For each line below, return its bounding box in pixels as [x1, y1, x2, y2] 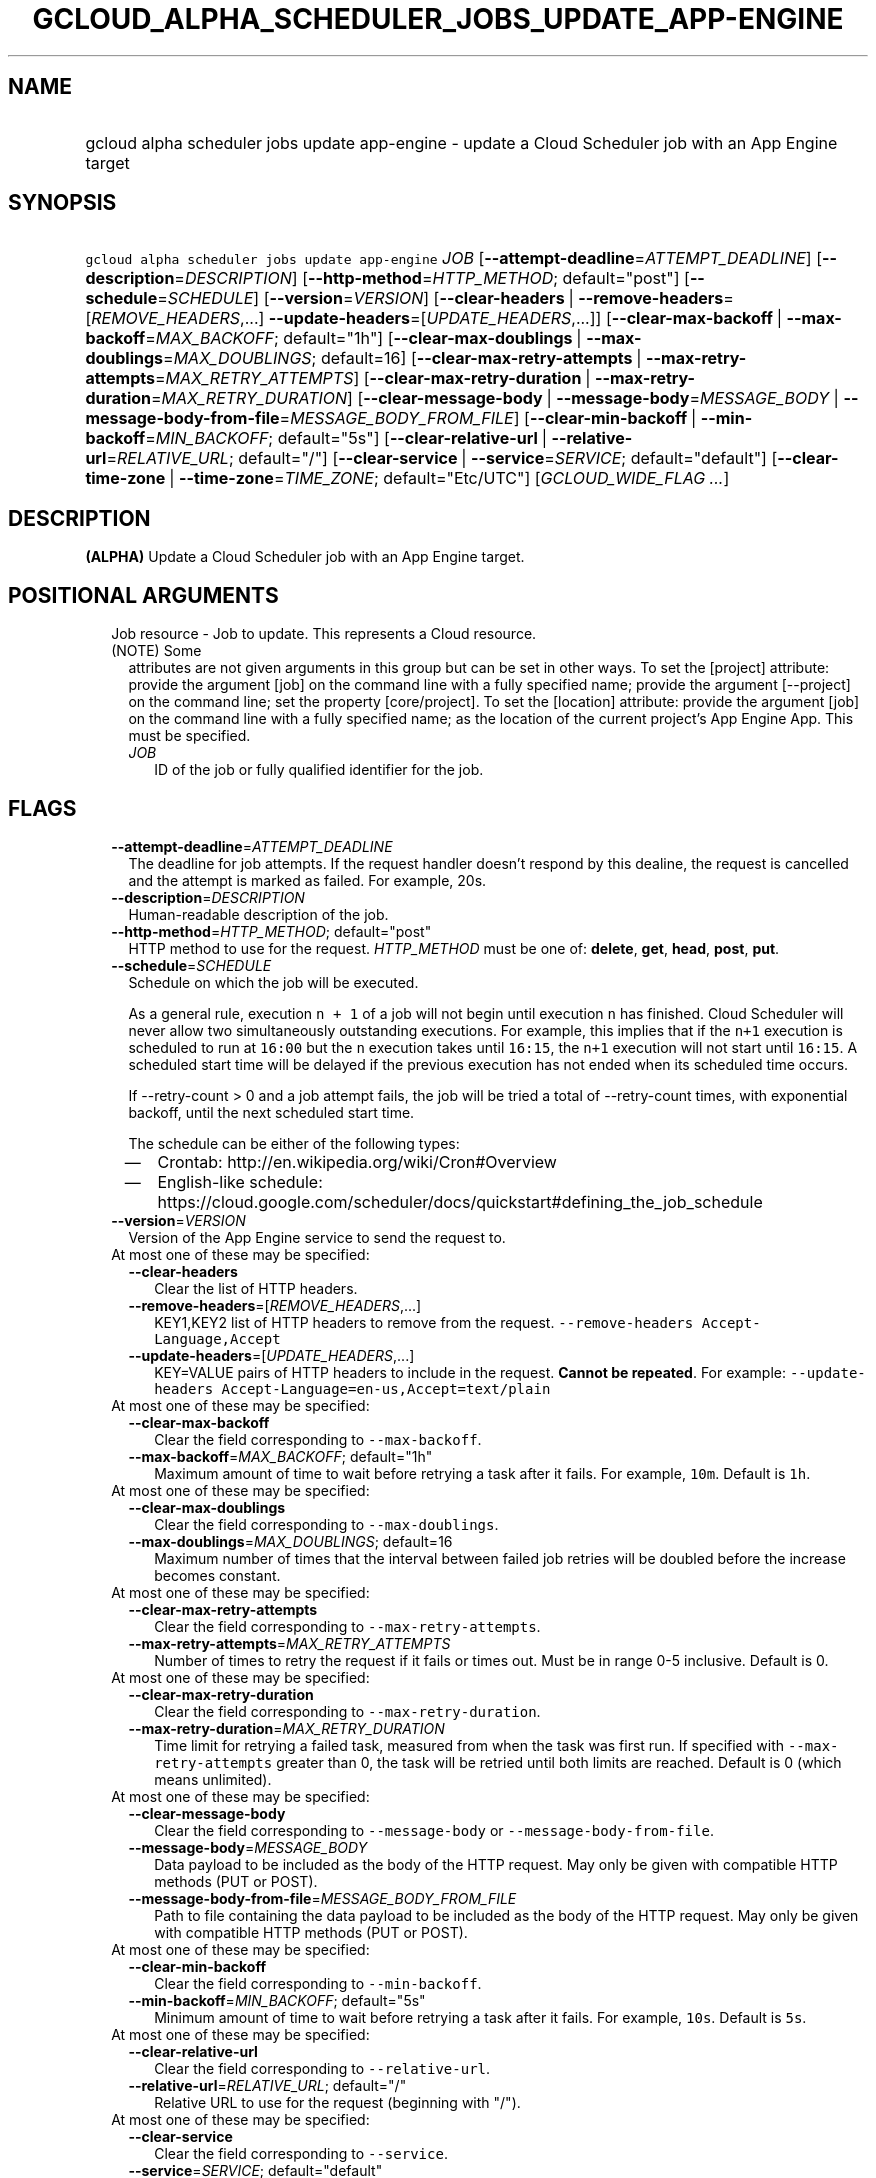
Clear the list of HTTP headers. [154, 1279, 358, 1297]
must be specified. [128, 727, 251, 745]
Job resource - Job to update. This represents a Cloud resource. [111, 625, 537, 643]
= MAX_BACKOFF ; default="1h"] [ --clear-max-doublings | [145, 328, 582, 349]
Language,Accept [154, 1330, 281, 1347]
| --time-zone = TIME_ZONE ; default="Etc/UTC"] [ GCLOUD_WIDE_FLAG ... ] [169, 468, 730, 489]
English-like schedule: [157, 1171, 323, 1192]
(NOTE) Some [111, 642, 202, 660]
